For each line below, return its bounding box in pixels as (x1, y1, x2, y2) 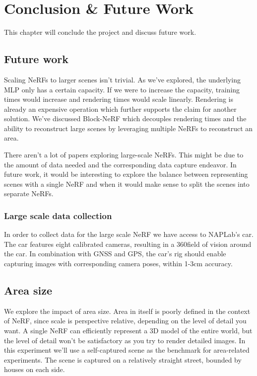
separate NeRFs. (4, 188, 54, 199)
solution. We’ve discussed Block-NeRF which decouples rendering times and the (4, 113, 247, 124)
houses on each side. (4, 364, 65, 375)
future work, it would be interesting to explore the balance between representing (4, 169, 248, 179)
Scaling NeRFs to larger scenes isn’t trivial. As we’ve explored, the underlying (4, 74, 241, 84)
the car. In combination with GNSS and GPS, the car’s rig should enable (4, 248, 226, 259)
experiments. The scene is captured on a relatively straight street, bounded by (4, 354, 242, 365)
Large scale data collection (4, 209, 112, 222)
